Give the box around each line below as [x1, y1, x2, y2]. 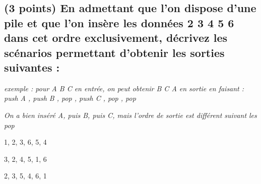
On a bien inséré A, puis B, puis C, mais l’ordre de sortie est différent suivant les [4, 109, 257, 120]
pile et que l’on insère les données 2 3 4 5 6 [4, 15, 234, 30]
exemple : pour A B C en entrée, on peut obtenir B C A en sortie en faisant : [4, 83, 244, 93]
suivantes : [4, 59, 60, 75]
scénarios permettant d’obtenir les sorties [4, 44, 225, 60]
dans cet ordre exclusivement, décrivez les [4, 30, 228, 45]
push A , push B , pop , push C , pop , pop [4, 93, 136, 103]
